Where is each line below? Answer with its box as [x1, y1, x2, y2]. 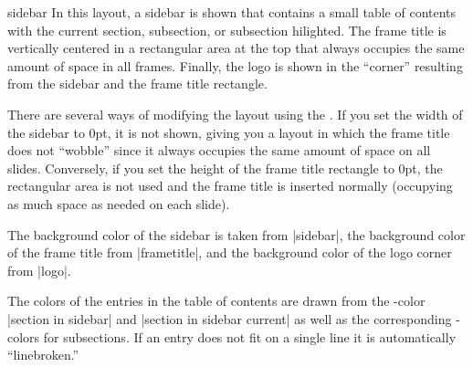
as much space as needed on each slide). [7, 194, 230, 213]
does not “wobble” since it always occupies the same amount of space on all [7, 141, 431, 160]
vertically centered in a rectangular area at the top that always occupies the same [7, 38, 465, 58]
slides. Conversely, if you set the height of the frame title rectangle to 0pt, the [7, 158, 443, 177]
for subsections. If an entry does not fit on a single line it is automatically [43, 327, 457, 346]
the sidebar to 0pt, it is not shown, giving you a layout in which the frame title [7, 122, 450, 142]
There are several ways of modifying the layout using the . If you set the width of [7, 104, 463, 123]
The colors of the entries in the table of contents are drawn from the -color [7, 291, 426, 310]
